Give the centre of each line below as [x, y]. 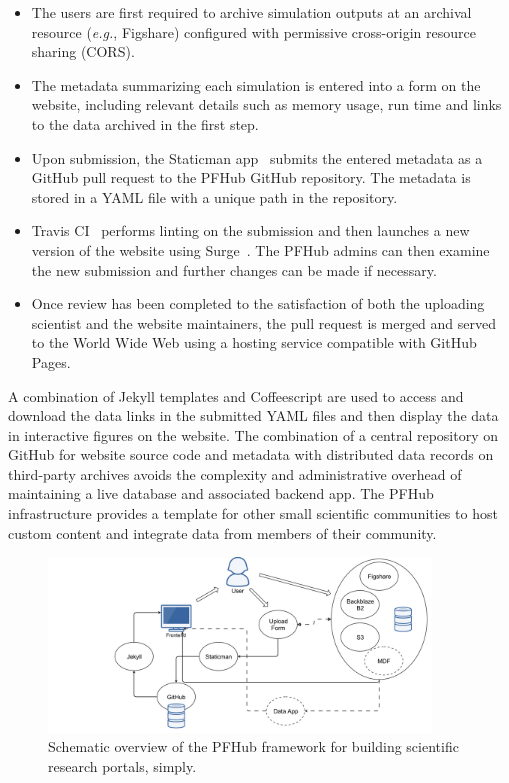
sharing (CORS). [83, 51]
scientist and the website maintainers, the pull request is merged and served [264, 322]
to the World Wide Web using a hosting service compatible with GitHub [254, 342]
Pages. [51, 361]
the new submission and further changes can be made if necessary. [234, 269]
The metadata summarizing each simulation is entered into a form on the [256, 84]
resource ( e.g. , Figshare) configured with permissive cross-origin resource [253, 31]
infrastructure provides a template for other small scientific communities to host [253, 513]
